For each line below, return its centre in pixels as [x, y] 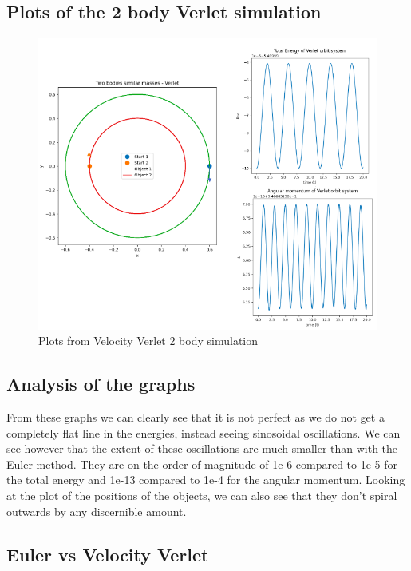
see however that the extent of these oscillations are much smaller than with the [202, 448]
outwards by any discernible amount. [97, 511]
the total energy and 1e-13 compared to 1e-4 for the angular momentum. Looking [206, 480]
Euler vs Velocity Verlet [108, 554]
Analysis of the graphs [101, 384]
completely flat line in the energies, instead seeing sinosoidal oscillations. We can [204, 432]
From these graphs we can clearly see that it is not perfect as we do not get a [196, 417]
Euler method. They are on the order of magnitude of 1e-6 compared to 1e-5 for [202, 464]
